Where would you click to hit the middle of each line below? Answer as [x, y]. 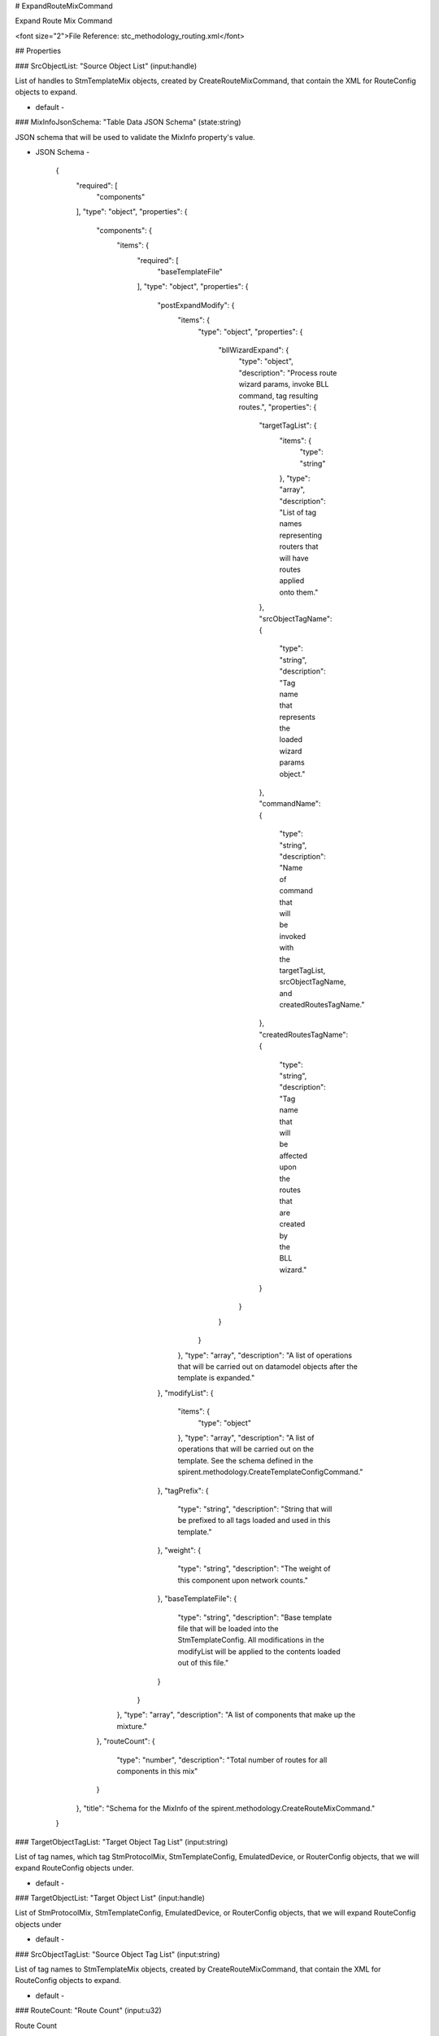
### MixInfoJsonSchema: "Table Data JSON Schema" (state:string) [128, 122]
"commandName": [290, 804]
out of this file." [203, 1663]
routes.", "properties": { [278, 406]
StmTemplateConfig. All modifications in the [251, 1640]
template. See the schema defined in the [246, 1460]
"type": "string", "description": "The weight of [254, 1569]
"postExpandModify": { [196, 305]
